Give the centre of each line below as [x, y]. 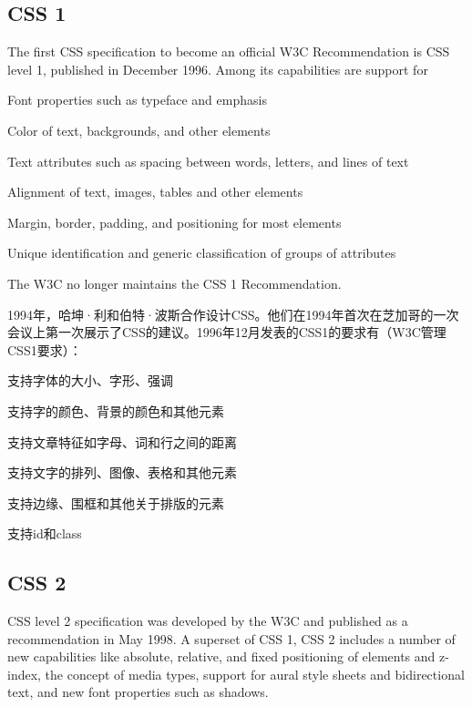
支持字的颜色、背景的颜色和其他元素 [116, 410]
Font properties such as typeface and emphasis [137, 100]
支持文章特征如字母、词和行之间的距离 [122, 441]
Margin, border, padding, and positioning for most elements [174, 222]
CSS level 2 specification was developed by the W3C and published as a [208, 621]
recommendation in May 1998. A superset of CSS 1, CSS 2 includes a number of [231, 638]
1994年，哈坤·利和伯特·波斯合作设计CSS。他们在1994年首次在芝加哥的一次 [233, 314]
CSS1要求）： [45, 349]
